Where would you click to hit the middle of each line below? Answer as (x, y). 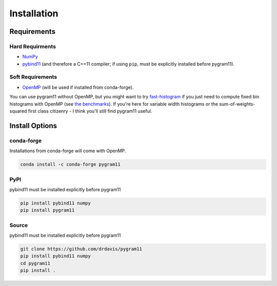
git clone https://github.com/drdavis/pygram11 (81, 249)
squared (18, 111)
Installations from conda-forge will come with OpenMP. (68, 151)
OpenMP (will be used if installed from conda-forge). (78, 87)
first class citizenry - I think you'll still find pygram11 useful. (90, 111)
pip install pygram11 (47, 210)
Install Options (33, 126)
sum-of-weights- (237, 104)
